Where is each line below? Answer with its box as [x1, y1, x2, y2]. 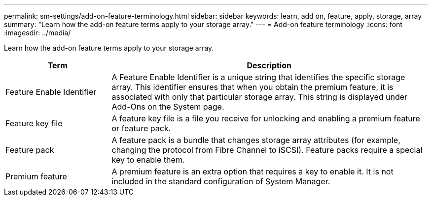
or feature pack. [111, 123, 171, 133]
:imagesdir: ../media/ [4, 29, 71, 37]
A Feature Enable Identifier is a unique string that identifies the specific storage [111, 72, 405, 82]
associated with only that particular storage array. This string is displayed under [111, 92, 408, 102]
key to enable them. [111, 155, 185, 165]
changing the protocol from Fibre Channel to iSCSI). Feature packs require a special [111, 145, 423, 155]
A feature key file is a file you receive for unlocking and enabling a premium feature [111, 114, 420, 123]
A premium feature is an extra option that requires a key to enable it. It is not [111, 167, 394, 176]
